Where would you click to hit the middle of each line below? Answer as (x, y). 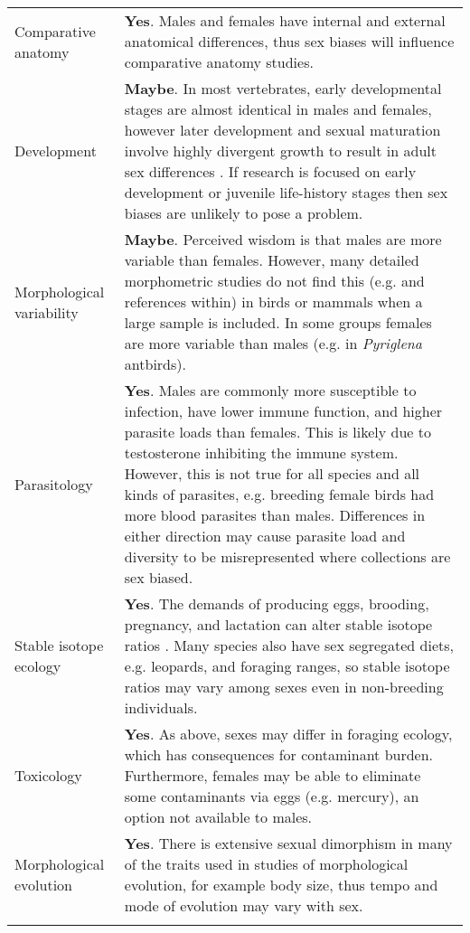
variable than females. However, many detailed (272, 260)
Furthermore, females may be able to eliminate (273, 775)
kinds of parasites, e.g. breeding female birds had (279, 494)
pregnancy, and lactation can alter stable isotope (278, 624)
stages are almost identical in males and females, (278, 109)
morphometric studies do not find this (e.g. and (274, 281)
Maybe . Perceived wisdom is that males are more (283, 239)
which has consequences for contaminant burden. (279, 754)
